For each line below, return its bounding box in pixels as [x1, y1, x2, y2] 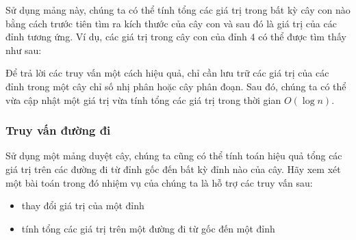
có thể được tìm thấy [258, 29, 346, 44]
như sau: [5, 42, 42, 57]
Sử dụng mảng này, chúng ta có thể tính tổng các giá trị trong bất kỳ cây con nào [5, 3, 351, 16]
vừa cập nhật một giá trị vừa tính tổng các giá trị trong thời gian [5, 92, 281, 107]
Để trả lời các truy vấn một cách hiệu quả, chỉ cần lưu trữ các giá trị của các [5, 66, 329, 80]
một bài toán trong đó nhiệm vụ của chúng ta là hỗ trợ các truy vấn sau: [5, 175, 313, 189]
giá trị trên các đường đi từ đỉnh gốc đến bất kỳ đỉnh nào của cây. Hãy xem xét [5, 161, 341, 176]
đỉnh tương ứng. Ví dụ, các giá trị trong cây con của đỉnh [5, 29, 247, 44]
